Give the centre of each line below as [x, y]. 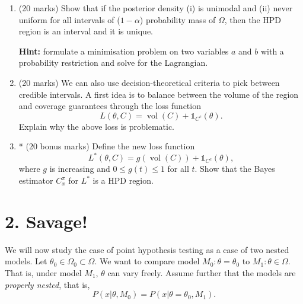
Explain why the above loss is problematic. [96, 126]
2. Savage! [46, 221]
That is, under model [43, 272]
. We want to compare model [147, 261]
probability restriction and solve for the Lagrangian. [113, 63]
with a [272, 51]
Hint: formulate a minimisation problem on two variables [124, 51]
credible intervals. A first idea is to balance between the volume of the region [159, 94]
